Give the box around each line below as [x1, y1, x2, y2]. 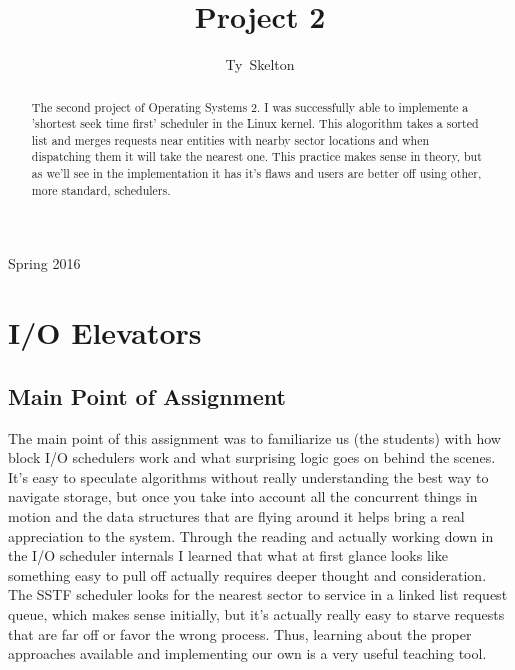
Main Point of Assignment [8, 380, 286, 411]
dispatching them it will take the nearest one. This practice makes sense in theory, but [31, 148, 482, 165]
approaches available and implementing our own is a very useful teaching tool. [8, 643, 487, 664]
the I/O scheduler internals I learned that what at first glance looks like [8, 545, 448, 566]
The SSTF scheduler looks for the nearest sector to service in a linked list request [8, 584, 508, 605]
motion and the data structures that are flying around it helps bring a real [8, 506, 465, 526]
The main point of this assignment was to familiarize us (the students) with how [8, 427, 501, 448]
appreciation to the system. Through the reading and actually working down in [8, 525, 494, 546]
